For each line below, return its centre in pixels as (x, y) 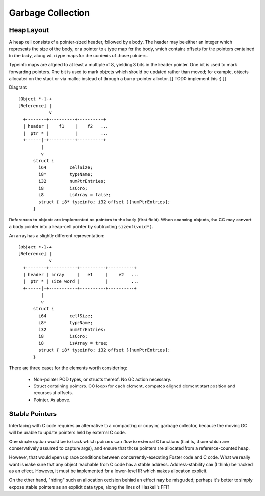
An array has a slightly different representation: (57, 236)
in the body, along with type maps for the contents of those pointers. (79, 55)
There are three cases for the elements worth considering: (68, 368)
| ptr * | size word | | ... (81, 281)
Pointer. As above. (52, 400)
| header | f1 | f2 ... (66, 126)
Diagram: (18, 87)
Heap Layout (29, 30)
